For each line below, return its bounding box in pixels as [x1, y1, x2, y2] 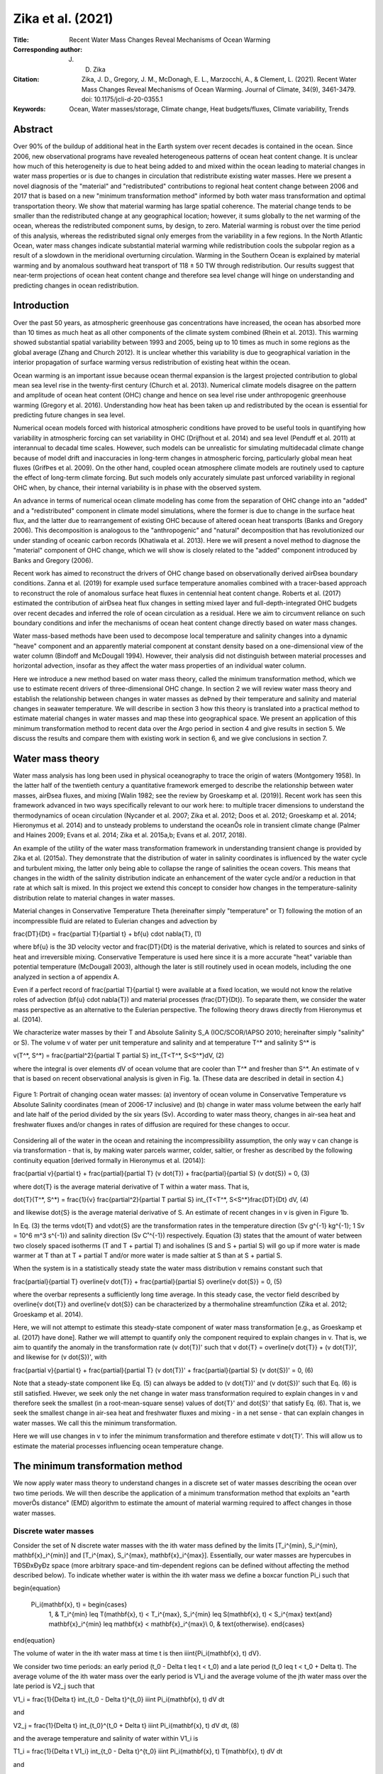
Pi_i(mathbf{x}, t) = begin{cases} [30, 1600, 128, 1609]
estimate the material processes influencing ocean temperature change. [13, 1441, 224, 1450]
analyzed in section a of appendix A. [13, 972, 120, 981]
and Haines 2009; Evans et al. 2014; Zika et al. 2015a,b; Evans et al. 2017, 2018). [13, 831, 248, 839]
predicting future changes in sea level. [13, 411, 126, 419]
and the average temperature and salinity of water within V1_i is [13, 1734, 199, 1742]
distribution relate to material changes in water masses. [13, 893, 175, 902]
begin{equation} [13, 1584, 61, 1592]
